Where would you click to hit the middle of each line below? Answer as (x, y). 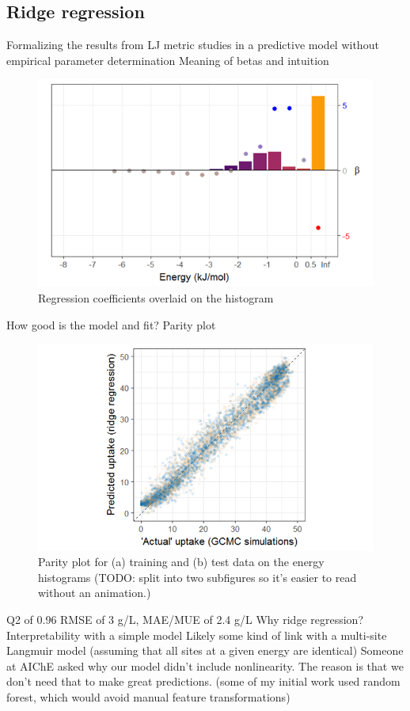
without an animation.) (95, 593)
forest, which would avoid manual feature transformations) (148, 697)
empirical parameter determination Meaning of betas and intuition (168, 60)
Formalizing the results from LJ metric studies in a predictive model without (193, 45)
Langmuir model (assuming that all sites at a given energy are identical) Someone (205, 650)
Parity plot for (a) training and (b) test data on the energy (181, 562)
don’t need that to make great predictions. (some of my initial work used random (203, 681)
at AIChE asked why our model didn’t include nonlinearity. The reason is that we (205, 665)
